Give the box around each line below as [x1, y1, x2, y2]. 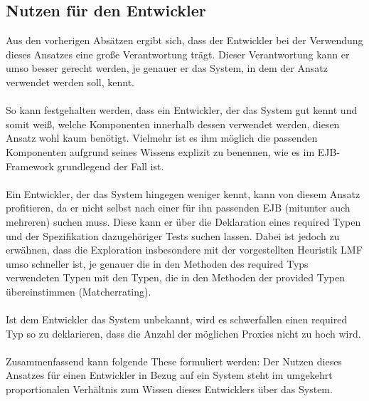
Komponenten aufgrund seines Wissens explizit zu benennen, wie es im [6, 144, 315, 159]
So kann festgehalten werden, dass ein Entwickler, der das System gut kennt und [6, 103, 358, 118]
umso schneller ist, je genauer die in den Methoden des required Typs [6, 256, 309, 271]
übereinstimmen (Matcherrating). [6, 283, 151, 298]
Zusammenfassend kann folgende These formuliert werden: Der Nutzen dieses [6, 353, 342, 368]
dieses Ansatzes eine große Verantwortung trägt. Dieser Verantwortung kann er [6, 46, 350, 61]
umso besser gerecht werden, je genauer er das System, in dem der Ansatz [6, 61, 328, 75]
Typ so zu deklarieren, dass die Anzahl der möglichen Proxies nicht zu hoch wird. [6, 326, 361, 340]
